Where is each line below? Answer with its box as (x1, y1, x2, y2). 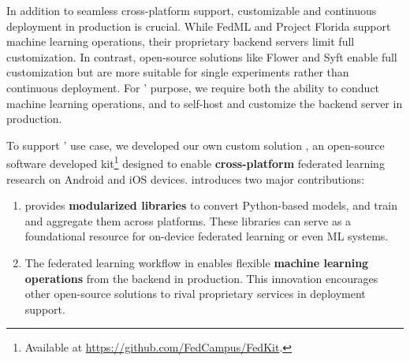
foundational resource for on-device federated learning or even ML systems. (24, 228, 389, 244)
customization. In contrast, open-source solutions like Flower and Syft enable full (6, 48, 397, 65)
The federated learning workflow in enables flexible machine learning (24, 254, 369, 270)
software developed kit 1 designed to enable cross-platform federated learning (6, 153, 385, 171)
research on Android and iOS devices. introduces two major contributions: (6, 170, 365, 187)
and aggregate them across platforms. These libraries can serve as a (24, 212, 352, 229)
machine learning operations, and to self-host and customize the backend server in (6, 95, 403, 111)
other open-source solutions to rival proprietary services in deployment (24, 285, 366, 302)
